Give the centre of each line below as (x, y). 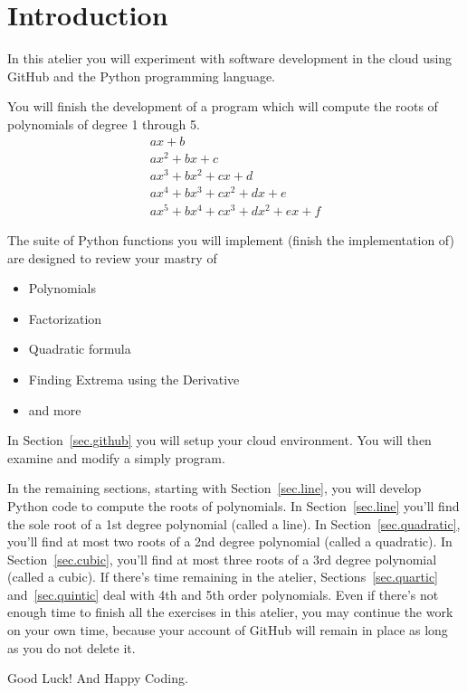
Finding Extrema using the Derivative (134, 379)
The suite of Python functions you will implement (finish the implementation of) (231, 239)
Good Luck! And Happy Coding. (98, 678)
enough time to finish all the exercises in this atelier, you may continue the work (230, 612)
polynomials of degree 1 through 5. (104, 123)
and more (55, 409)
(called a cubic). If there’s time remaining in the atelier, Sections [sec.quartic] (223, 577)
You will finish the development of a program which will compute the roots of (223, 106)
